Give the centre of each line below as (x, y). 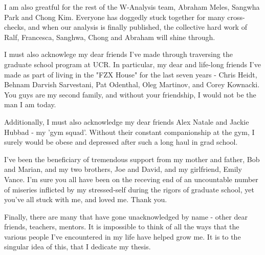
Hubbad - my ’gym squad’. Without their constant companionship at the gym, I (129, 132)
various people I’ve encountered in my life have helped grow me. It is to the (123, 236)
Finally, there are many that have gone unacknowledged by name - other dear (126, 216)
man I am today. (30, 104)
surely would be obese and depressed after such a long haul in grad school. (121, 142)
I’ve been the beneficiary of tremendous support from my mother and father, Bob (132, 159)
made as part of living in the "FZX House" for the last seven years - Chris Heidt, (131, 74)
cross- (236, 17)
